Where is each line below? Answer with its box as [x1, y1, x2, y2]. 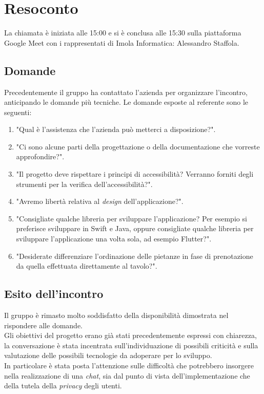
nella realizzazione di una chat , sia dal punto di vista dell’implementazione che [4, 370, 250, 381]
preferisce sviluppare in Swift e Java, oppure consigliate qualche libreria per [16, 223, 254, 234]
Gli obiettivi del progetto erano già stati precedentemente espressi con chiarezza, [4, 330, 257, 341]
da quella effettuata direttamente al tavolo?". [16, 260, 157, 271]
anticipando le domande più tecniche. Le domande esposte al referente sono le [4, 97, 249, 107]
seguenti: [4, 106, 32, 117]
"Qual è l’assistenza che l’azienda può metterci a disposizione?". [16, 124, 216, 135]
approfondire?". [16, 151, 65, 162]
